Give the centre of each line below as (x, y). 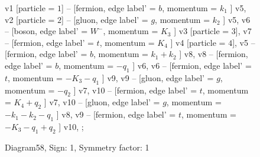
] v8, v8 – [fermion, (214, 54)
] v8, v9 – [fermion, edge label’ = (116, 114)
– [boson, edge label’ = (46, 31)
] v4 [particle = (198, 42)
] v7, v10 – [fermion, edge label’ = (135, 90)
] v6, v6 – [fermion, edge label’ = (192, 65)
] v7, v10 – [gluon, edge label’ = (102, 102)
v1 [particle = (30, 8)
